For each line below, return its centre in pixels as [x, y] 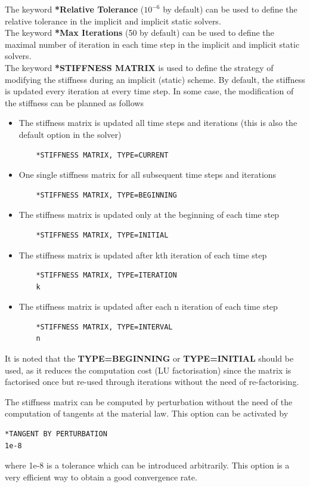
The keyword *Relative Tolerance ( [75, 9]
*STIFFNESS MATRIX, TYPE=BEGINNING [106, 195]
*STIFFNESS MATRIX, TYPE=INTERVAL [104, 327]
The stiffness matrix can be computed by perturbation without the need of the [149, 401]
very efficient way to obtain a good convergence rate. [101, 477]
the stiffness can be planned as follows [74, 102]
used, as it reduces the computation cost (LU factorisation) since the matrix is [148, 370]
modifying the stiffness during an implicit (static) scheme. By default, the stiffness [155, 79]
